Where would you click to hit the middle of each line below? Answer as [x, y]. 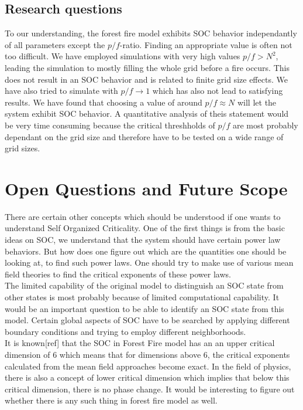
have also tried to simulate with [61, 91]
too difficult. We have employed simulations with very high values [123, 56]
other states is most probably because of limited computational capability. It [142, 297]
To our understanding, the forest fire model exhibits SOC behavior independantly [151, 33]
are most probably [265, 125]
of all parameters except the [55, 44]
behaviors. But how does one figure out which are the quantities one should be [146, 251]
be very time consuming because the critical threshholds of [110, 125]
